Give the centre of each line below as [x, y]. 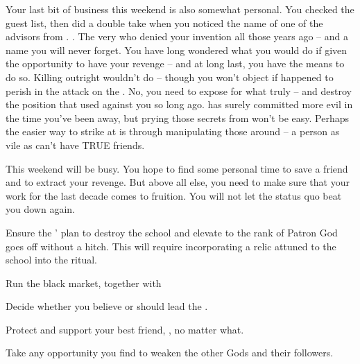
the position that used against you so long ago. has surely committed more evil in [179, 104]
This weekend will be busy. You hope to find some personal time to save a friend [177, 168]
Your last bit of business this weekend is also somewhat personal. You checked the [180, 9]
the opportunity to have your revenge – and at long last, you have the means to [175, 63]
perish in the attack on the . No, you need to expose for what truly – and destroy [179, 90]
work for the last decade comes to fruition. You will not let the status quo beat [174, 195]
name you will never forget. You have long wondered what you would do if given [177, 50]
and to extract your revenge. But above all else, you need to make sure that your [178, 182]
